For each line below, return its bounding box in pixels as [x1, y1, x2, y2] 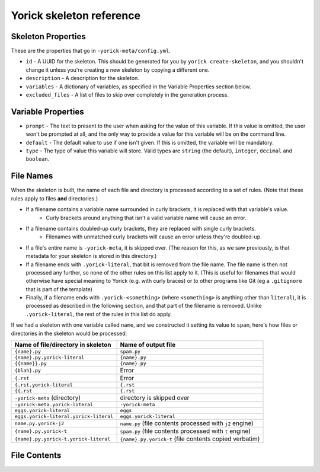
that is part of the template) [25, 285, 93, 293]
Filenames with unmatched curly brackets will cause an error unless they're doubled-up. [46, 233, 262, 240]
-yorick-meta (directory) [14, 394, 81, 402]
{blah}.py [14, 367, 41, 374]
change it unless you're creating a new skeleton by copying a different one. [25, 66, 210, 74]
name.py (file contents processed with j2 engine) [120, 419, 254, 428]
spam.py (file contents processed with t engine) [120, 427, 251, 435]
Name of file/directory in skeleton [14, 341, 112, 349]
